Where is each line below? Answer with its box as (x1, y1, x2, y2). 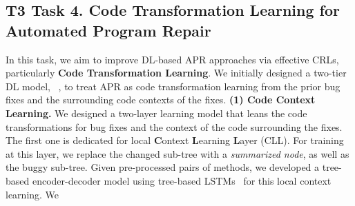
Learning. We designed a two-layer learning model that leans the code (6, 105, 307, 120)
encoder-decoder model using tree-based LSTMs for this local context (32, 173, 332, 187)
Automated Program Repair (6, 19, 211, 41)
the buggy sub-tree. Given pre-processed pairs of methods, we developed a (6, 160, 320, 174)
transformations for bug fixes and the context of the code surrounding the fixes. (6, 119, 343, 134)
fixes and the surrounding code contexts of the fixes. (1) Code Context (6, 92, 316, 107)
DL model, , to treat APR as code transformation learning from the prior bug (6, 79, 340, 93)
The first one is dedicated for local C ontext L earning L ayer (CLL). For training (6, 133, 344, 147)
